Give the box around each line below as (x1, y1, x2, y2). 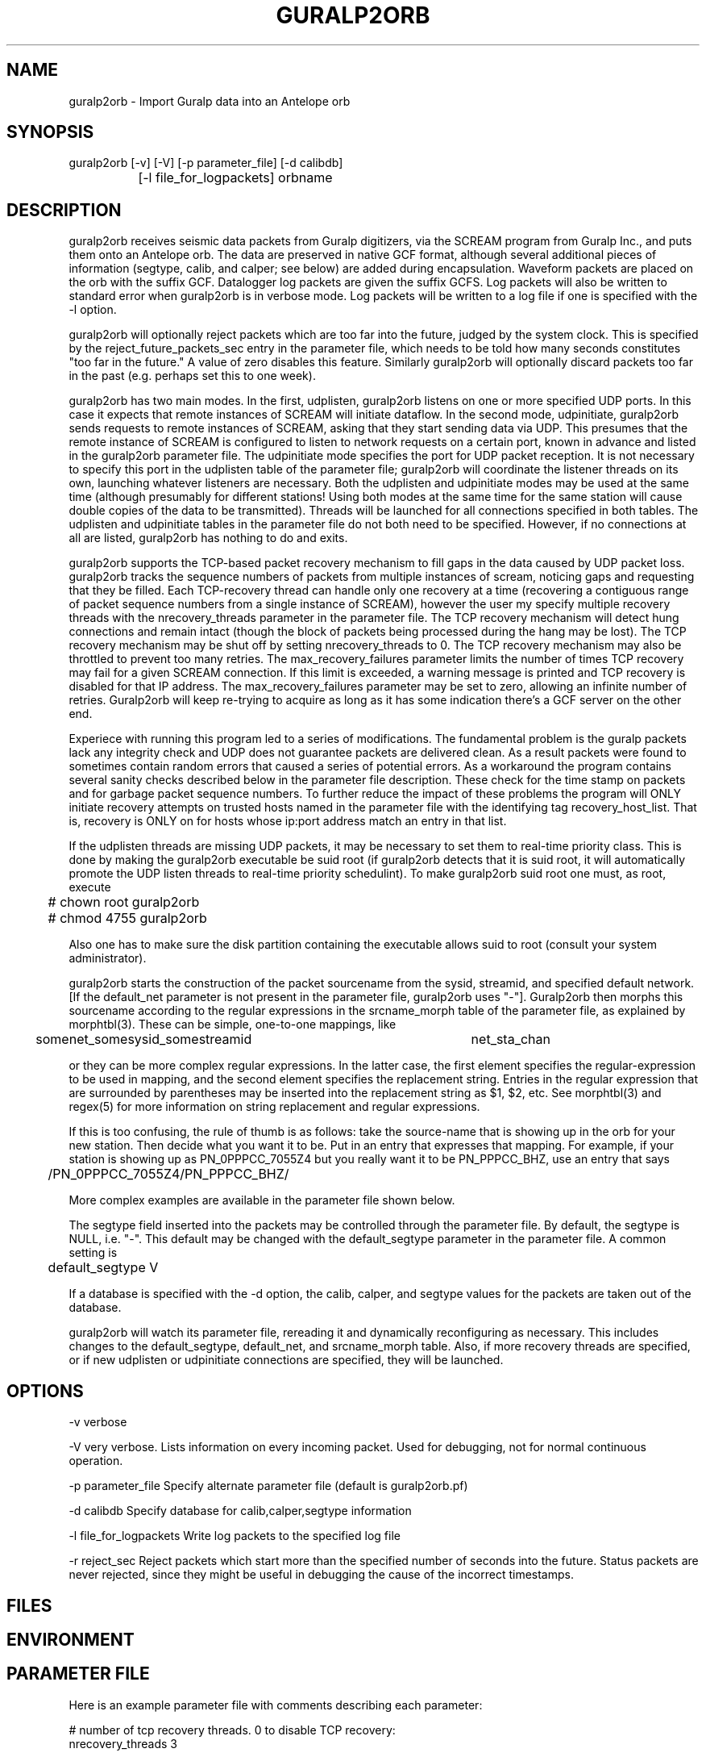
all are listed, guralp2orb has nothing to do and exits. (69, 531, 348, 545)
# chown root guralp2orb (48, 894, 200, 911)
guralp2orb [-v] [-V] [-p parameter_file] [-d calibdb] (69, 156, 343, 170)
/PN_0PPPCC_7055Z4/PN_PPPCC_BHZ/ (48, 1166, 289, 1183)
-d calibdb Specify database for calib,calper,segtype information (69, 1504, 412, 1518)
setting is (69, 1246, 118, 1260)
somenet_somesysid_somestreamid (35, 1031, 252, 1048)
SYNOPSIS (6, 122, 94, 143)
